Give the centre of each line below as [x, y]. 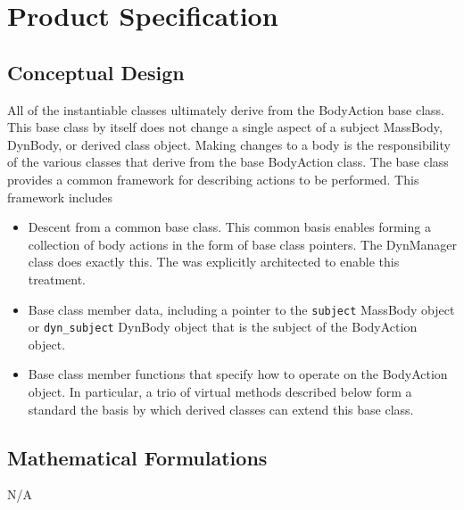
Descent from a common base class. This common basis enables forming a [229, 227]
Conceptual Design [96, 72]
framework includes [60, 197]
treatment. [57, 279]
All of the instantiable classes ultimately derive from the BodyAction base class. [226, 109]
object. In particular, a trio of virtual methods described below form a [220, 392]
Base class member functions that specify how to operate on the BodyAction [238, 374]
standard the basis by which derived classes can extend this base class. [221, 409]
